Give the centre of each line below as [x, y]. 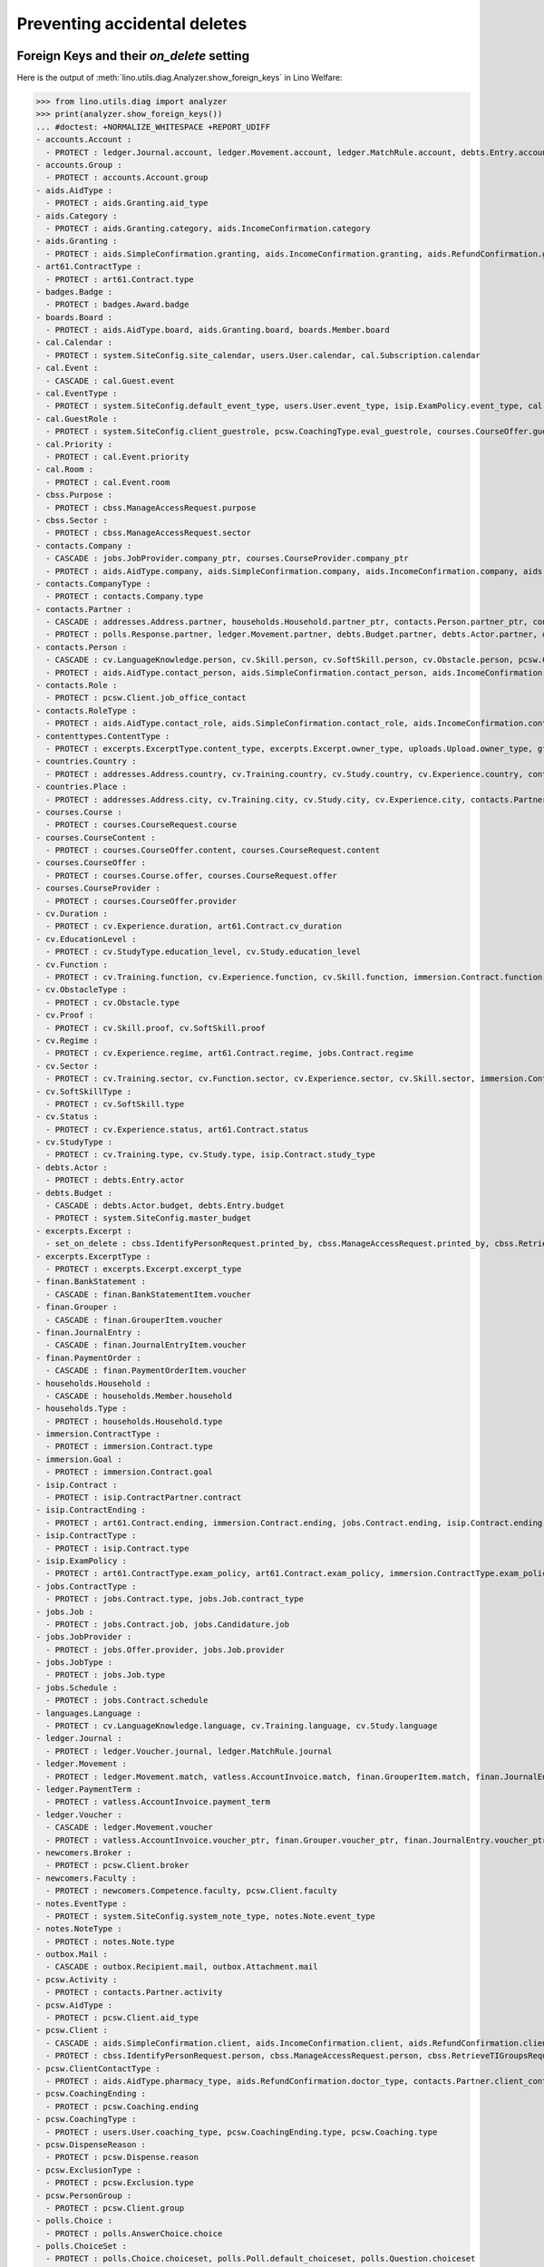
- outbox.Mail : [72, 1955]
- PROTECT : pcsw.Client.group [115, 2208]
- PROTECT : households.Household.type [134, 1421]
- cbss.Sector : [72, 520]
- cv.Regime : [67, 1040]
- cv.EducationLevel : [86, 939]
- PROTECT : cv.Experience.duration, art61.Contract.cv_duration [194, 926]
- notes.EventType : [81, 1903]
